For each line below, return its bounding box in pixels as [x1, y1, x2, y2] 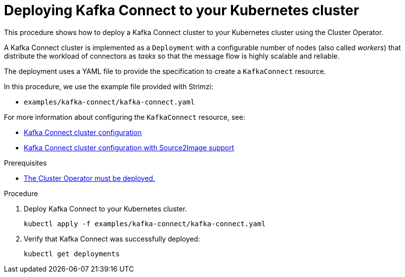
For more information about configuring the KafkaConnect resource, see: [4, 112, 245, 121]
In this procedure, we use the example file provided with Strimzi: [4, 82, 214, 91]
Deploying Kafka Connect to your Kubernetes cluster [4, 2, 360, 19]
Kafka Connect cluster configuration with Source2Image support [24, 143, 234, 152]
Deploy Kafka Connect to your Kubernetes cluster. [24, 204, 187, 213]
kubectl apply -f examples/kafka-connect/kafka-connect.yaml [24, 219, 266, 228]
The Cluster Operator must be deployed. [24, 173, 155, 182]
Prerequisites [4, 158, 47, 167]
